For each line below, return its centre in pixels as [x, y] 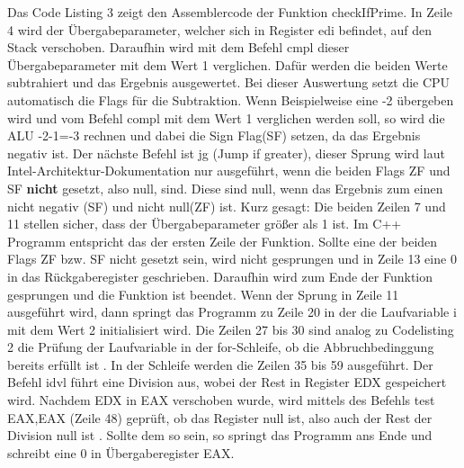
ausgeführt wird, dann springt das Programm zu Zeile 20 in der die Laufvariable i [232, 312]
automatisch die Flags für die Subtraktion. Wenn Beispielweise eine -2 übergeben [231, 99]
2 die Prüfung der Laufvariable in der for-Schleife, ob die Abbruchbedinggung [221, 347]
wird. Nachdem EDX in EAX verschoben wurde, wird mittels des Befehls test [221, 400]
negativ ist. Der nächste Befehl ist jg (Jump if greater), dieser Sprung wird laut [226, 153]
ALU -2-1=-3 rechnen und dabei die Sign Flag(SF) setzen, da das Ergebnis [214, 135]
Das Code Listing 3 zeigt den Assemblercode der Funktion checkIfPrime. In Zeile [230, 12]
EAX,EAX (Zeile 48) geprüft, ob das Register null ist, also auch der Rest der [220, 417]
